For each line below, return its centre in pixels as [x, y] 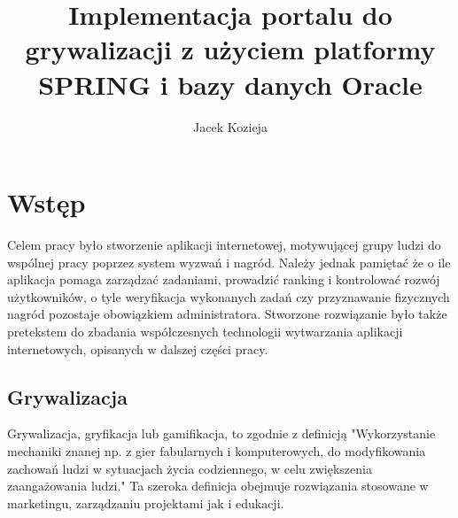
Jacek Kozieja [230, 126]
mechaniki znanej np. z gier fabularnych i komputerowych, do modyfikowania [217, 450]
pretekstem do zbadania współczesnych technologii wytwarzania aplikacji [205, 331]
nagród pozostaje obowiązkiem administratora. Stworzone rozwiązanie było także [227, 314]
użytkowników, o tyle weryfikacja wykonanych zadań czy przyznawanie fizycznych [229, 296]
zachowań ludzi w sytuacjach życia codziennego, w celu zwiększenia [190, 468]
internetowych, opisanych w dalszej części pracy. [138, 348]
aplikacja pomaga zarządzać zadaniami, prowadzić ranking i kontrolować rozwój [224, 279]
